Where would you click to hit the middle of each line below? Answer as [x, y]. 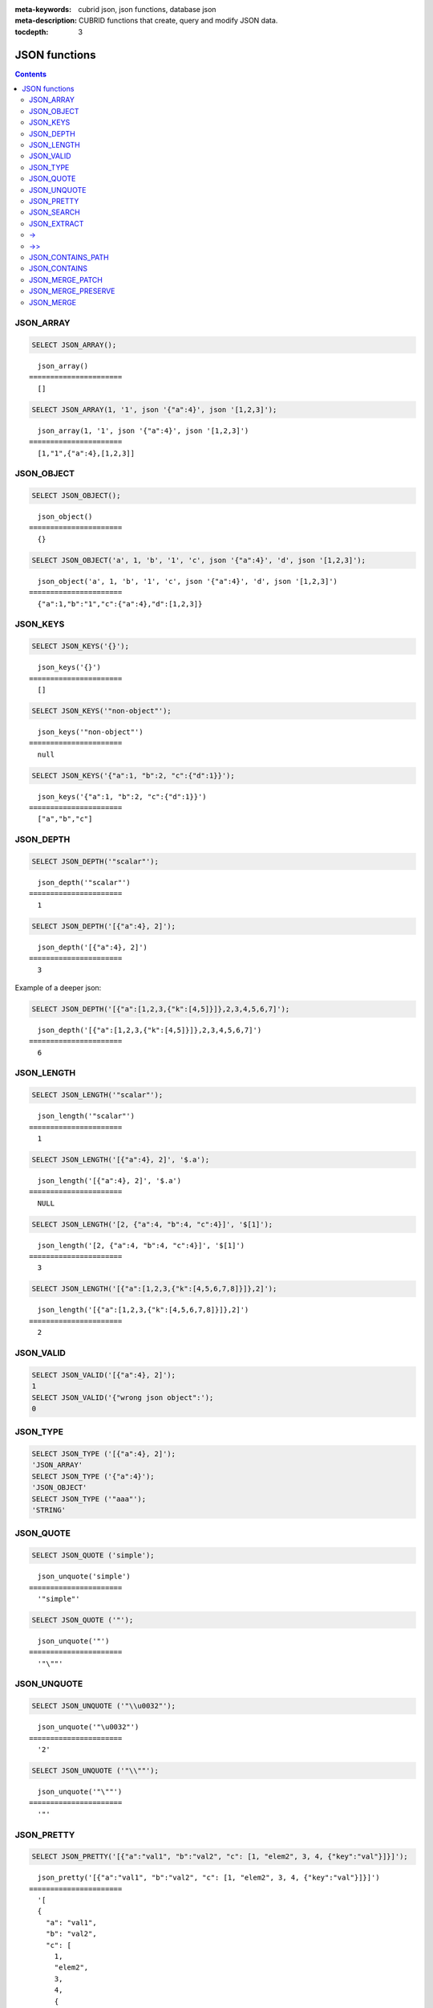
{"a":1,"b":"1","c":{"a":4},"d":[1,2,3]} [120, 604]
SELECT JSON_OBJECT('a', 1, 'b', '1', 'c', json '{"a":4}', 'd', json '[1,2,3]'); [199, 560]
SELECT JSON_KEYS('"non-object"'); [101, 710]
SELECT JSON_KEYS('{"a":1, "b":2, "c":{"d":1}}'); [134, 775]
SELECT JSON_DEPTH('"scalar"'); [95, 861]
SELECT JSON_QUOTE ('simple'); [93, 1555]
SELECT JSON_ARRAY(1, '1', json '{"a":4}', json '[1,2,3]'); [154, 409]
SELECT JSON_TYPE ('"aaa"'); [89, 1499]
